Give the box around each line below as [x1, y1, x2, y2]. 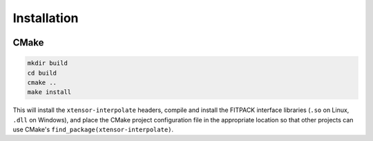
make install [27, 88, 72, 96]
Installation [12, 10, 79, 26]
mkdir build [27, 59, 68, 67]
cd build [27, 69, 57, 77]
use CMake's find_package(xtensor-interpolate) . [12, 125, 174, 134]
